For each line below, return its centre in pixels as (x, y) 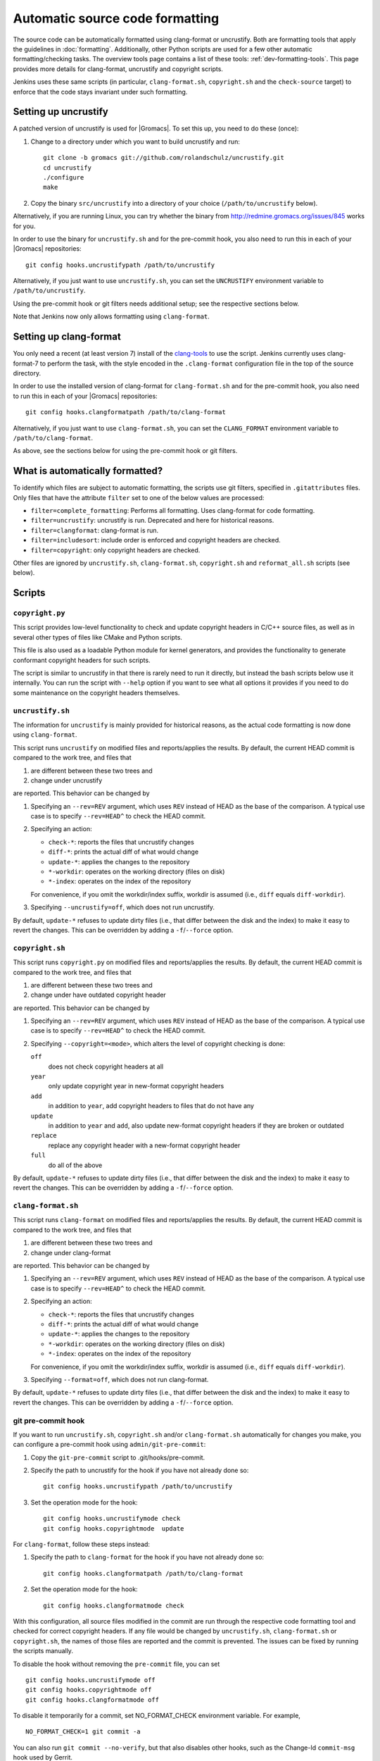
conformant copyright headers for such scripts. (82, 660)
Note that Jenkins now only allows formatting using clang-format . (112, 316)
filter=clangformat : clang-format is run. (95, 530)
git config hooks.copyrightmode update (114, 1528)
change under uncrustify (66, 780)
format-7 (26, 363)
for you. (24, 226)
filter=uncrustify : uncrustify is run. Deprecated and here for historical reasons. (152, 521)
